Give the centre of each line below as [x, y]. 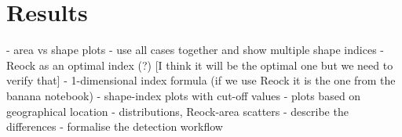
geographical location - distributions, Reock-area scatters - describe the [177, 111]
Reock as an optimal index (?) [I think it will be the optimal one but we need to [200, 65]
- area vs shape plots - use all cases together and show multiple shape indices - [195, 50]
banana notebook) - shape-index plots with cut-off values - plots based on [184, 95]
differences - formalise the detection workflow [115, 126]
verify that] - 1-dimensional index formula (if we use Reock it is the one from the [201, 80]
